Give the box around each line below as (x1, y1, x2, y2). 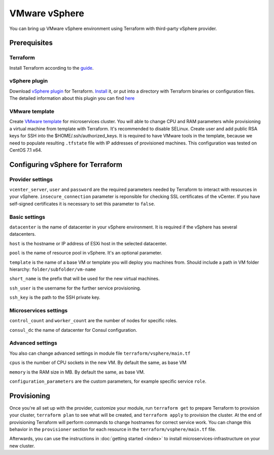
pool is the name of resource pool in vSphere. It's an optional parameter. (9, 250, 162, 256)
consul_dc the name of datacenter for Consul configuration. (9, 327, 138, 333)
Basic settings (9, 213, 46, 220)
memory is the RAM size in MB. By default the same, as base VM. (9, 369, 145, 375)
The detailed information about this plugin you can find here (9, 95, 135, 101)
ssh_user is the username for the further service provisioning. (9, 285, 142, 291)
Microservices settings (9, 307, 68, 314)
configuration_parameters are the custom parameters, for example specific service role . (9, 378, 207, 384)
